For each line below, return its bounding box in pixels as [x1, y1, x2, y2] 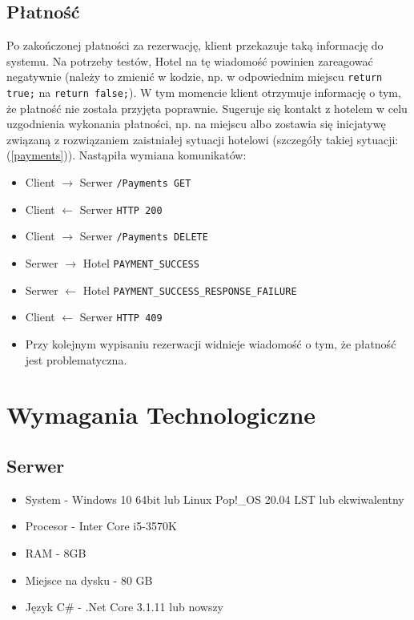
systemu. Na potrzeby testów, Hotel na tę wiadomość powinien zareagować [6, 52, 373, 69]
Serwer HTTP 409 [79, 308, 163, 325]
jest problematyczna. [25, 351, 127, 368]
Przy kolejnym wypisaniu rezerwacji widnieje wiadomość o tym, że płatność [25, 336, 396, 352]
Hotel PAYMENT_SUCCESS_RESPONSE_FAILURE [82, 281, 297, 298]
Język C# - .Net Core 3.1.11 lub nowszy [25, 598, 224, 615]
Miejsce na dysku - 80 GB [25, 571, 153, 588]
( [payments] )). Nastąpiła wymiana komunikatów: [6, 147, 247, 163]
